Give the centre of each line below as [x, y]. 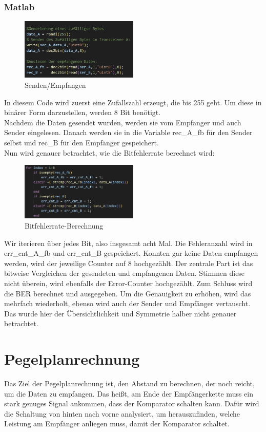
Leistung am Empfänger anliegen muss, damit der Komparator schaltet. [117, 424]
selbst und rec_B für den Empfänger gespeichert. [81, 142]
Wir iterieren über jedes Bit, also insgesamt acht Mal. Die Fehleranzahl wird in [128, 243]
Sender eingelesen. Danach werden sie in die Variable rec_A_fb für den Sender [128, 132]
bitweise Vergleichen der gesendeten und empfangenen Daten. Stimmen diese [125, 273]
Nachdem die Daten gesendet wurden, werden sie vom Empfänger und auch [123, 122]
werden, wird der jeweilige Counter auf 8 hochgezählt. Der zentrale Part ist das [129, 263]
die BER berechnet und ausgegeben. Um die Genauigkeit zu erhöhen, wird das [128, 293]
